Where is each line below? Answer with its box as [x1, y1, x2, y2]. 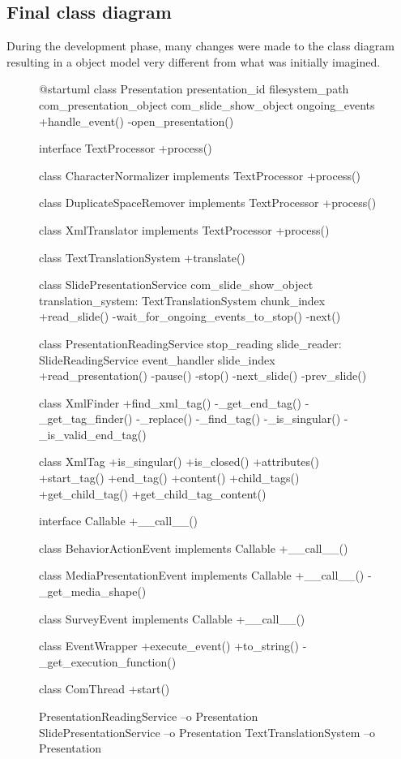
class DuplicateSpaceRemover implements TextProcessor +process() [39, 194, 377, 211]
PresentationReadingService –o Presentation [39, 708, 258, 725]
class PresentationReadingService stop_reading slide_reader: [39, 334, 342, 351]
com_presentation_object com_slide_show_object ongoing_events [39, 96, 375, 113]
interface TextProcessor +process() [39, 140, 212, 157]
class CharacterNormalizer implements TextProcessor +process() [39, 166, 360, 183]
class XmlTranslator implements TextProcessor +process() [39, 221, 330, 238]
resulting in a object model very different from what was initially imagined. [6, 53, 381, 70]
